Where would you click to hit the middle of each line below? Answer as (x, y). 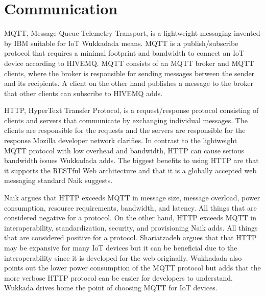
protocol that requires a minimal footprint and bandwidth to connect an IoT (124, 53)
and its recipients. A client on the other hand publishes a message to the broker (129, 83)
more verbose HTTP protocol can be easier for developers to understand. (118, 277)
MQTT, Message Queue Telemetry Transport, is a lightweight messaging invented (132, 33)
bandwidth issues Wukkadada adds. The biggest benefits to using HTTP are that (131, 160)
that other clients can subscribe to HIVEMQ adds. (83, 93)
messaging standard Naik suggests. (58, 180)
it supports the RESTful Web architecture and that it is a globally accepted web (130, 170)
